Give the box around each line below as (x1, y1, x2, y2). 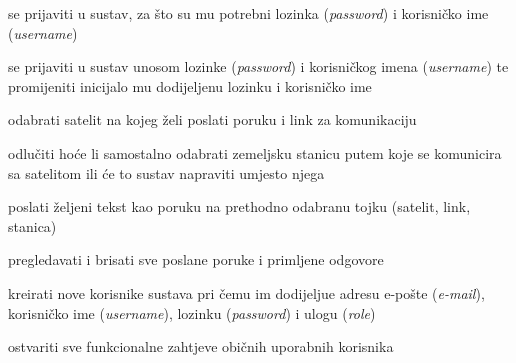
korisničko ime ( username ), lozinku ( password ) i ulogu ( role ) (8, 302, 376, 323)
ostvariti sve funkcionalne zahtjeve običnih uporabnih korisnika (8, 336, 394, 357)
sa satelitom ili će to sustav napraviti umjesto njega (8, 162, 325, 183)
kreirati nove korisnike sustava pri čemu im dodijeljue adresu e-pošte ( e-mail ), (8, 282, 485, 303)
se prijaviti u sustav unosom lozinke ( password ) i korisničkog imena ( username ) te (8, 56, 509, 77)
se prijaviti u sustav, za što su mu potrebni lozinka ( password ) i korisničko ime (8, 3, 489, 23)
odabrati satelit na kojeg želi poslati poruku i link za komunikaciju (8, 109, 417, 130)
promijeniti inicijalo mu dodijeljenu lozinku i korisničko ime (8, 75, 372, 96)
